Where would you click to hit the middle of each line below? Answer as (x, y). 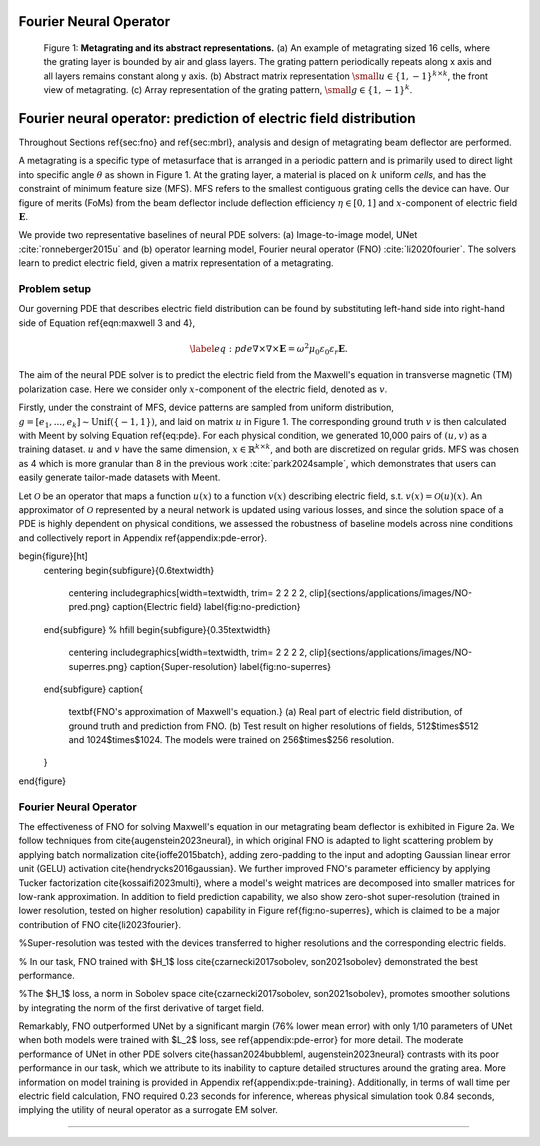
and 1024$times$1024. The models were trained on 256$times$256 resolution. (231, 740)
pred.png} (89, 607)
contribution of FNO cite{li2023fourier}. (100, 924)
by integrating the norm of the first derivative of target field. (141, 1007)
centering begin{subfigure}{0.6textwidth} (129, 570)
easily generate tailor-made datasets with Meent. (119, 477)
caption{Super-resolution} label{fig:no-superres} (230, 666)
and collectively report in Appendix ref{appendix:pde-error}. (143, 537)
